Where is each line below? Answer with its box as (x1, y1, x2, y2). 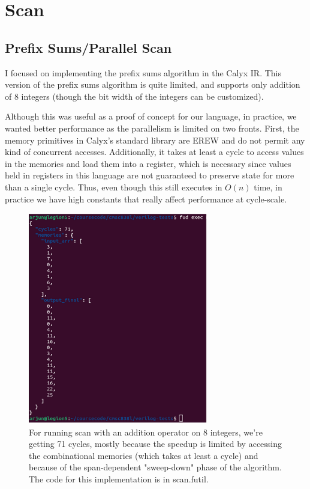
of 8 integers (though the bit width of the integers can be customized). (5, 90, 264, 102)
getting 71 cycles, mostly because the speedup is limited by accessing (29, 437, 282, 450)
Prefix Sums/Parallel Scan (5, 38, 172, 56)
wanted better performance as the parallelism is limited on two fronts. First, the (5, 121, 299, 134)
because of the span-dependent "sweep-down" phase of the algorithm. (29, 461, 282, 473)
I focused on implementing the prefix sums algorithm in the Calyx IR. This (5, 66, 282, 79)
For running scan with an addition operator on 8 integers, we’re (29, 425, 263, 438)
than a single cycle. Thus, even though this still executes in (5, 180, 222, 193)
